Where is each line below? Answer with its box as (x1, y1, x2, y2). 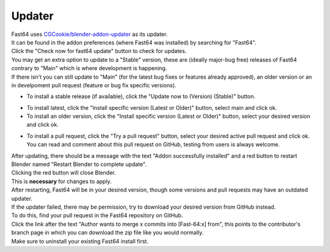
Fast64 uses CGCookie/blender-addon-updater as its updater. (11, 31, 168, 38)
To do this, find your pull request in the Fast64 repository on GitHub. (11, 212, 183, 219)
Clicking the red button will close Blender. (11, 169, 116, 176)
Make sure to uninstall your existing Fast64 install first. (11, 237, 149, 245)
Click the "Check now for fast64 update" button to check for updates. (11, 48, 187, 55)
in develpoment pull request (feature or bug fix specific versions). (11, 81, 177, 88)
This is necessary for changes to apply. (11, 178, 112, 185)
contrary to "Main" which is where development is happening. (11, 65, 167, 72)
